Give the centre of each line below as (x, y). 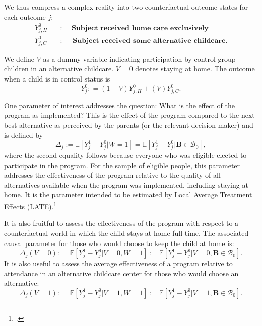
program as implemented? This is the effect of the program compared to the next (129, 115)
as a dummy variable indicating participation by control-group (139, 59)
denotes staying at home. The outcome (195, 69)
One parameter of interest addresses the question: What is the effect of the (119, 105)
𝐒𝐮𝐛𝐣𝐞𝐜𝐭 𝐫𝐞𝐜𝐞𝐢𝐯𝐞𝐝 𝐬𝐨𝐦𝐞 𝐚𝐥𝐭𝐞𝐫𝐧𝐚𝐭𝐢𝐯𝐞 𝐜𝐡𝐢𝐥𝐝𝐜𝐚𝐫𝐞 (149, 40)
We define (19, 59)
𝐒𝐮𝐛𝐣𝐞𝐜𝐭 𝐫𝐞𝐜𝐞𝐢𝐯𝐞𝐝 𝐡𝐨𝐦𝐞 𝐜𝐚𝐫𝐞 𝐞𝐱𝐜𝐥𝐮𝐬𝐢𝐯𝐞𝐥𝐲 (140, 28)
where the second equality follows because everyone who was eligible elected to (125, 155)
